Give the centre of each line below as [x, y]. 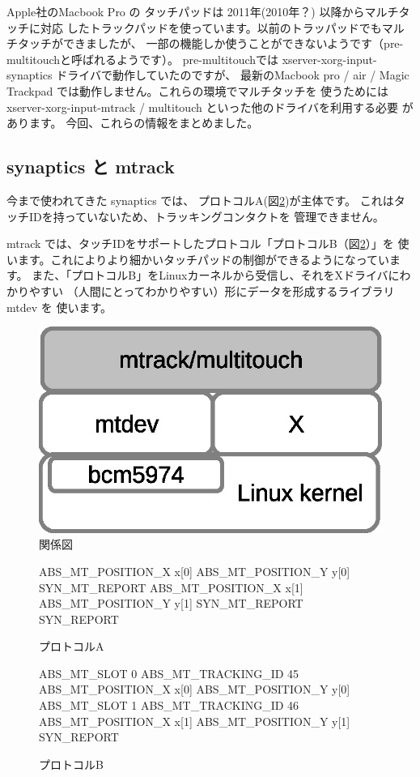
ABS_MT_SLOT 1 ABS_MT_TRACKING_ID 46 [169, 705]
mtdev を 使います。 [59, 307]
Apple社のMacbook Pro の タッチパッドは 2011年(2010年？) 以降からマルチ [203, 11]
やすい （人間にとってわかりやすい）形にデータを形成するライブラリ [212, 290]
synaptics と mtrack [91, 166]
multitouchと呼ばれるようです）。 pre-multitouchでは [143, 59]
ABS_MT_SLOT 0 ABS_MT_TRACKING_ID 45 [169, 673]
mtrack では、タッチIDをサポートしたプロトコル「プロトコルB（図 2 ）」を [200, 243]
